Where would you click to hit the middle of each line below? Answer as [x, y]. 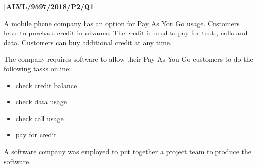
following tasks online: [38, 68]
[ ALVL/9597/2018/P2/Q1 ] [50, 6]
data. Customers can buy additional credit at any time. [88, 42]
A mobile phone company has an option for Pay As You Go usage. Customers [122, 23]
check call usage [40, 118]
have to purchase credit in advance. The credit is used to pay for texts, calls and [126, 33]
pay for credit [36, 135]
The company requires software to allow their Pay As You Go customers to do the [128, 59]
